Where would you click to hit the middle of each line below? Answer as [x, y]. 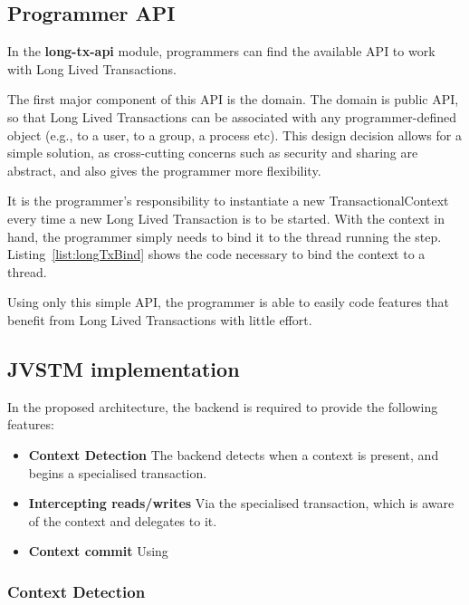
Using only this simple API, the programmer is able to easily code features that [229, 302]
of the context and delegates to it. [123, 520]
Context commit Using [98, 551]
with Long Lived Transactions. [92, 68]
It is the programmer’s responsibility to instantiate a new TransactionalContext [228, 201]
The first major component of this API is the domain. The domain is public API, [233, 99]
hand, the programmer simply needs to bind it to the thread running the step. [225, 236]
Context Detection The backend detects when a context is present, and [234, 454]
